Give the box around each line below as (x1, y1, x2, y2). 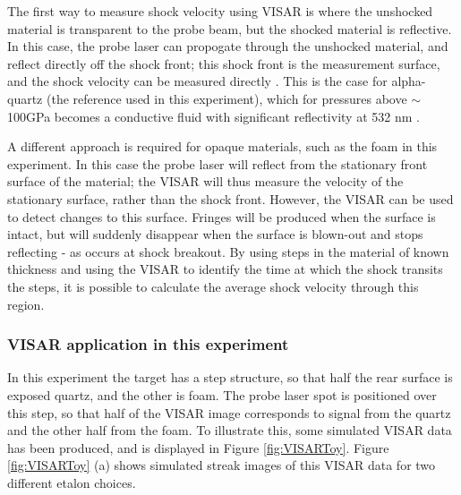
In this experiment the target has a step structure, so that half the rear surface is (7, 368, 453, 387)
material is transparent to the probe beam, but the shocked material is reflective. (7, 19, 452, 38)
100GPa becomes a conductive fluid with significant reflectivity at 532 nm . (7, 107, 420, 125)
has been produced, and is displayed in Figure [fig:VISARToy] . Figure (7, 438, 389, 457)
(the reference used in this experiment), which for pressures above (46, 89, 407, 107)
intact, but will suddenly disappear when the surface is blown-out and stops (7, 225, 423, 243)
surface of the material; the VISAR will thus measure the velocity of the (7, 172, 404, 191)
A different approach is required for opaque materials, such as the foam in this (7, 137, 438, 156)
